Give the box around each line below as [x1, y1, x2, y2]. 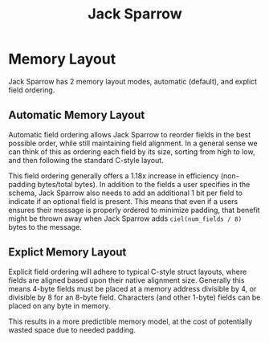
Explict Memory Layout [8, 246, 127, 259]
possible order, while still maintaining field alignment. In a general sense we [8, 138, 259, 148]
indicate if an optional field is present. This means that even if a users [8, 196, 238, 206]
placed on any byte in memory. [8, 300, 111, 310]
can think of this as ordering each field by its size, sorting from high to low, [8, 146, 255, 157]
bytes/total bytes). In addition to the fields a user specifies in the [37, 179, 251, 189]
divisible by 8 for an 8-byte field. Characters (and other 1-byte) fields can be [8, 292, 261, 302]
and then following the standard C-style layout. [8, 155, 164, 165]
